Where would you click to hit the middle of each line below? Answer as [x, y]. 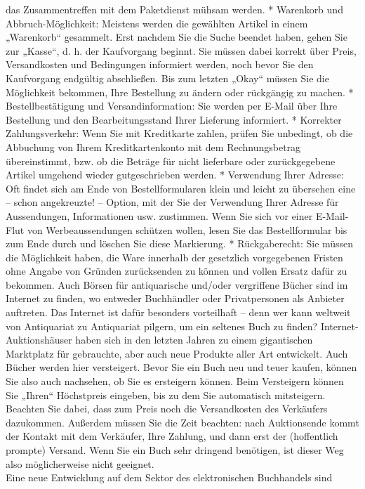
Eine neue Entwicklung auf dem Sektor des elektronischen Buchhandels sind [169, 477]
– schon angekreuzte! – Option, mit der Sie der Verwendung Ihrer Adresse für [172, 202]
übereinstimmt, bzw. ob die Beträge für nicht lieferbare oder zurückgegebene [171, 161]
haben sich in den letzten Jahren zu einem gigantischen [194, 340]
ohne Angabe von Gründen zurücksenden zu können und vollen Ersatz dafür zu [177, 271]
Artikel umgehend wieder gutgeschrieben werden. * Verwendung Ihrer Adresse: [175, 175]
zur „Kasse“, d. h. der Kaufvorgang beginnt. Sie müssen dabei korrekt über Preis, [181, 50]
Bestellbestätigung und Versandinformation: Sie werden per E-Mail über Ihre [172, 106]
